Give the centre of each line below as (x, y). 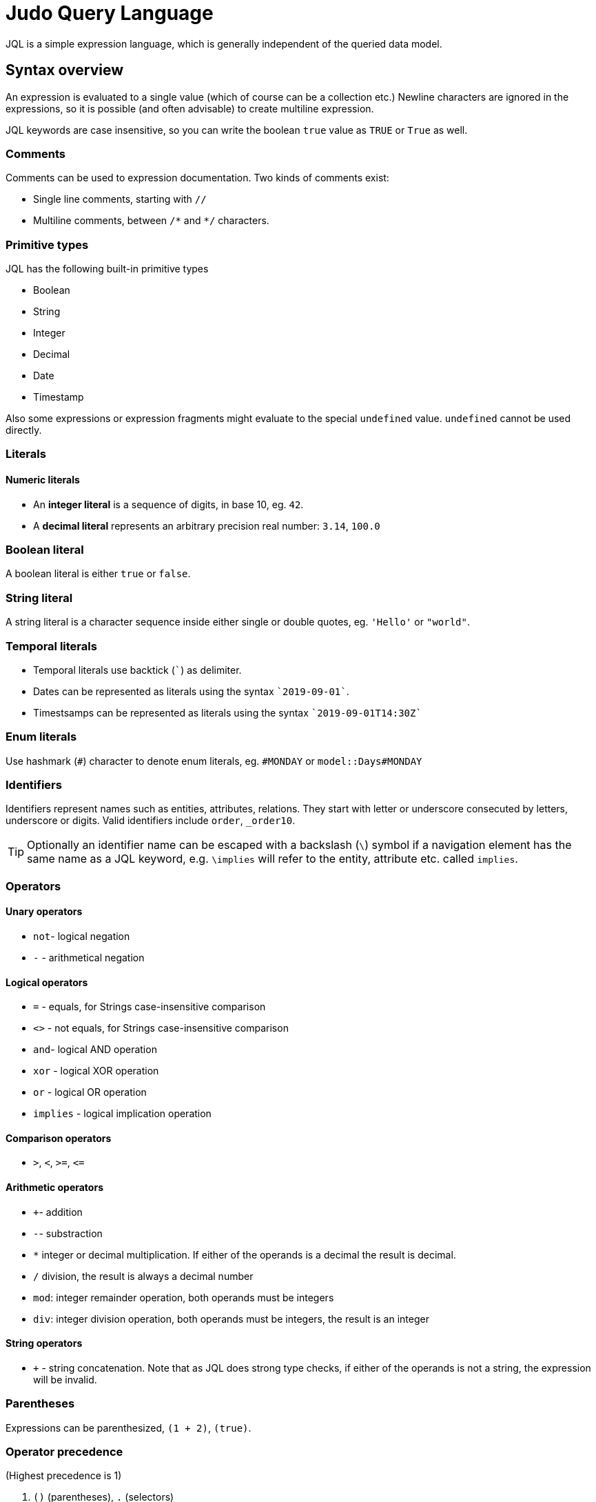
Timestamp (59, 397)
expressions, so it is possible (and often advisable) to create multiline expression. (190, 108)
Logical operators (47, 982)
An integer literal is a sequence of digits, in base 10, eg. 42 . (168, 504)
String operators (44, 1343)
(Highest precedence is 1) (64, 1476)
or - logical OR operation (90, 1092)
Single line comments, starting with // (120, 199)
